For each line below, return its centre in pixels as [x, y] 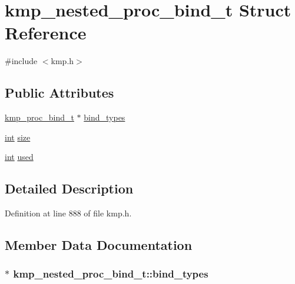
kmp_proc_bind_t [39, 117]
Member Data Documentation [99, 245]
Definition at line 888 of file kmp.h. [68, 213]
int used [19, 157]
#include [21, 61]
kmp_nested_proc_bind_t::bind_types [111, 274]
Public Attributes [59, 93]
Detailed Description [69, 188]
